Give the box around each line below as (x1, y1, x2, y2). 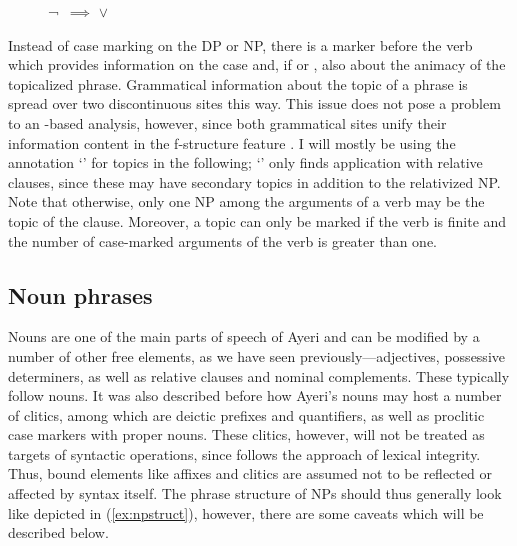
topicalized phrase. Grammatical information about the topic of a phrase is (8, 73, 468, 94)
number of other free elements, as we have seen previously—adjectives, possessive (8, 345, 505, 366)
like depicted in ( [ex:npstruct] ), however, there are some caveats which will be (8, 502, 484, 523)
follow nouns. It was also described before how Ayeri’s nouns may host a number (8, 385, 502, 406)
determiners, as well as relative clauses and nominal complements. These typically (8, 365, 510, 386)
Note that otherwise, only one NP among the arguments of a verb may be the (8, 191, 485, 212)
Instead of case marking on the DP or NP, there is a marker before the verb (8, 34, 473, 55)
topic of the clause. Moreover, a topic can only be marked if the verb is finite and (8, 210, 507, 231)
